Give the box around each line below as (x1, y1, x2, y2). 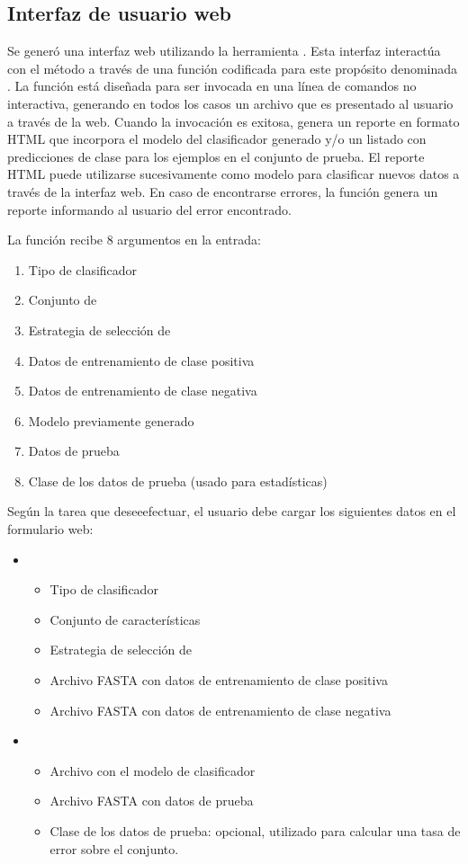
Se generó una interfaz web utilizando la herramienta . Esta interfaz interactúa (7, 41, 441, 60)
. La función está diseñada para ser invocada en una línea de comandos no (7, 76, 417, 95)
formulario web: (7, 520, 94, 539)
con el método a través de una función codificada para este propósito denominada (7, 58, 458, 77)
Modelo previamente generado (28, 411, 194, 430)
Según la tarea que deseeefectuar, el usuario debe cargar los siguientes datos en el (7, 502, 456, 521)
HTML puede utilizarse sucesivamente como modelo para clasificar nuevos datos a (7, 165, 460, 183)
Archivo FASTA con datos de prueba (49, 791, 254, 810)
